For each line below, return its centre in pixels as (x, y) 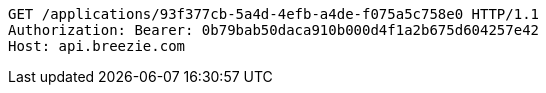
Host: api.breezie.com (97, 46)
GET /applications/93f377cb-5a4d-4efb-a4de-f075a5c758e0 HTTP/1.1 (274, 14)
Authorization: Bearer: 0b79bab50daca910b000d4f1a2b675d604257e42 (274, 30)
